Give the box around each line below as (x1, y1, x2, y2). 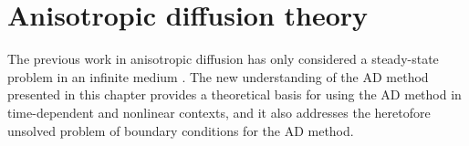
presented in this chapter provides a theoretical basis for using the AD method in (7, 85, 462, 104)
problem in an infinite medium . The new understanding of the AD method (7, 67, 429, 86)
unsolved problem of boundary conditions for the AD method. (7, 120, 354, 140)
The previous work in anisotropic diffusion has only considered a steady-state (7, 49, 439, 68)
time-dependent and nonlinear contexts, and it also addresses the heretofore (7, 102, 431, 121)
